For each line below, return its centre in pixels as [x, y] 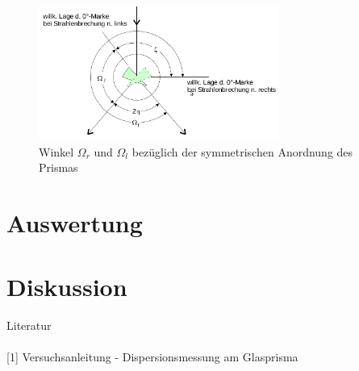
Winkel [56, 151]
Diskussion [67, 286]
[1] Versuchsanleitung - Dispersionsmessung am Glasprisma [152, 356]
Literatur [29, 325]
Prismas [58, 167]
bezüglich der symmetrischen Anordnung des [242, 151]
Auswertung [75, 223]
